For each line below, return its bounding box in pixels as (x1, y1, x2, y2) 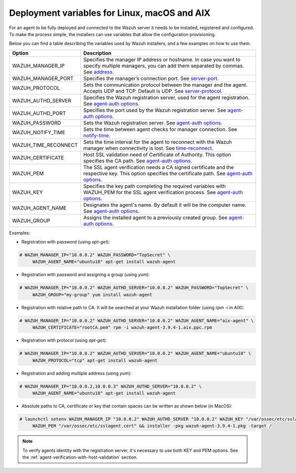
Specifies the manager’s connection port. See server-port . (83, 75, 219, 81)
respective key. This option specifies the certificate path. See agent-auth (83, 170, 253, 177)
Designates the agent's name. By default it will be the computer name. (83, 201, 247, 208)
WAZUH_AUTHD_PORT (12, 110, 66, 117)
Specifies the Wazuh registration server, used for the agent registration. (83, 94, 250, 101)
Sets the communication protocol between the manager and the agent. (83, 81, 248, 88)
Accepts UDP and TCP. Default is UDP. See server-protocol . (83, 87, 223, 94)
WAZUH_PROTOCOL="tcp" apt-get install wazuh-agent (32, 357, 158, 363)
